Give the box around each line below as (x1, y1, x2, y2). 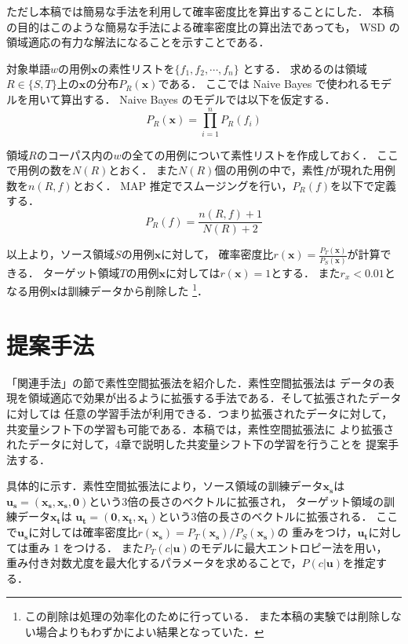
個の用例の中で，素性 (214, 162, 324, 178)
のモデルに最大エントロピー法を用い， (189, 539, 388, 555)
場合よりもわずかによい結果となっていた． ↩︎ (35, 624, 264, 640)
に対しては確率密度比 (28, 524, 138, 540)
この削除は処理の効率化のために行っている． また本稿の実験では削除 (24, 608, 380, 624)
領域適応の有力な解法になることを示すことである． (6, 34, 270, 50)
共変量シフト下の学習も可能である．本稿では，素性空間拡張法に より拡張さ (6, 420, 395, 437)
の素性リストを (97, 60, 175, 76)
